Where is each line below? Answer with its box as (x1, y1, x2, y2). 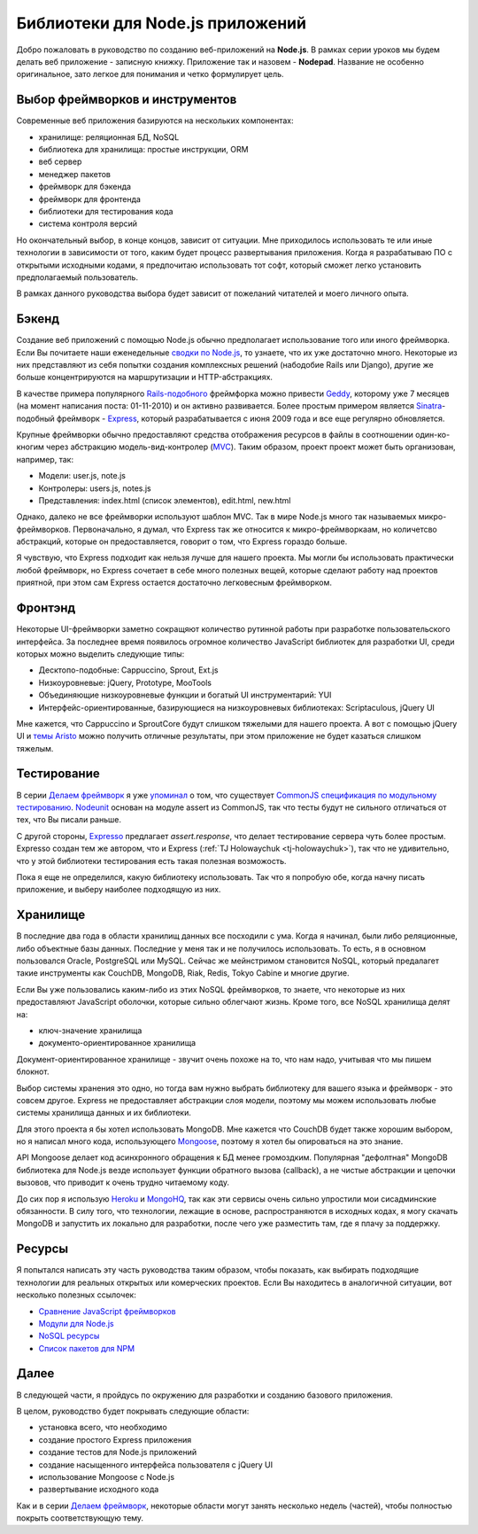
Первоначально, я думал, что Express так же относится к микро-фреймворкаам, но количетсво (72, 524, 437, 534)
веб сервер (38, 156, 82, 167)
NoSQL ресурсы (38, 1330, 100, 1342)
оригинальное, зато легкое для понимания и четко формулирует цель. (16, 69, 284, 80)
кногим (16, 441, 44, 452)
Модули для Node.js (38, 1318, 114, 1328)
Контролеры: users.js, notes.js (38, 483, 152, 494)
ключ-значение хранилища (38, 1024, 143, 1036)
